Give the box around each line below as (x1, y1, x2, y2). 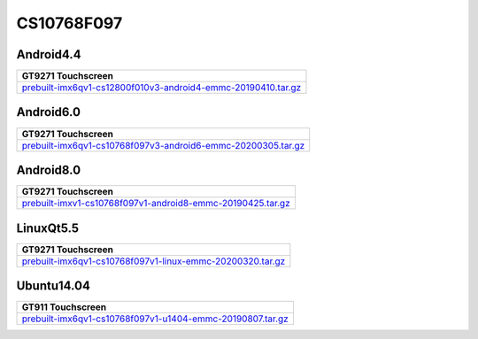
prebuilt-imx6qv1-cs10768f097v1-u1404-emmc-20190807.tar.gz (21, 312, 289, 325)
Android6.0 (16, 104, 81, 119)
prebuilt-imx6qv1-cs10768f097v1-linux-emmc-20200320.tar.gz (21, 255, 286, 267)
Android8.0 (16, 163, 81, 177)
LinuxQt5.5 (16, 220, 80, 235)
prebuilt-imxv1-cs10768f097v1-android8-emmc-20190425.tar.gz (21, 197, 291, 210)
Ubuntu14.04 (16, 279, 90, 294)
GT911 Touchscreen (21, 301, 107, 313)
